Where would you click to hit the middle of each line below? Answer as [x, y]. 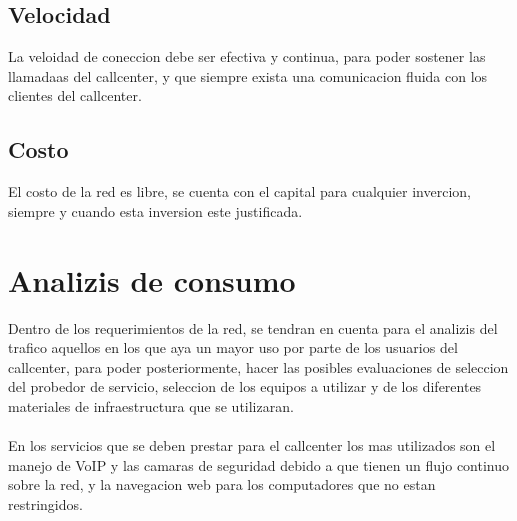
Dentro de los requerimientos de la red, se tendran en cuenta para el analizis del [253, 327]
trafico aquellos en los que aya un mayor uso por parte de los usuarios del [233, 347]
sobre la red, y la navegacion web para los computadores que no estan [222, 484]
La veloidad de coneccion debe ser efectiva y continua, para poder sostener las [247, 56]
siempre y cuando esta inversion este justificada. [155, 210]
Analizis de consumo [152, 279]
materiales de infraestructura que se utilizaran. [151, 405]
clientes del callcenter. [75, 95]
